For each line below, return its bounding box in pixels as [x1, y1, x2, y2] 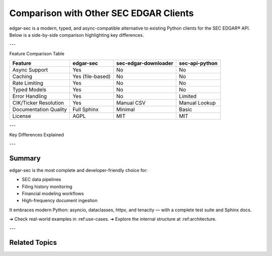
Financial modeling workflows [22, 190, 84, 196]
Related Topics [9, 238, 57, 247]
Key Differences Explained [9, 131, 64, 138]
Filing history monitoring [22, 184, 73, 190]
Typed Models [12, 86, 46, 93]
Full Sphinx [72, 106, 99, 113]
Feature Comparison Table [9, 50, 65, 56]
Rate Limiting [12, 79, 44, 87]
